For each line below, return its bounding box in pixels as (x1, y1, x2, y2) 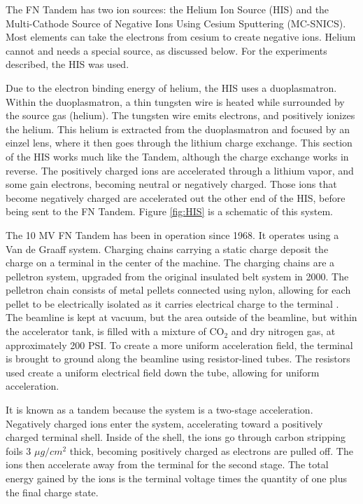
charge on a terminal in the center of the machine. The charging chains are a (6, 255, 335, 270)
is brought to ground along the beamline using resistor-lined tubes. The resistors (6, 351, 350, 366)
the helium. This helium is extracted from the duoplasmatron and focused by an (6, 121, 350, 136)
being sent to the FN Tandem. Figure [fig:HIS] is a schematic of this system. (6, 204, 333, 219)
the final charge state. (6, 484, 99, 499)
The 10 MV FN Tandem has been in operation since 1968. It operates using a (6, 227, 339, 242)
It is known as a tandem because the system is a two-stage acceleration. (6, 402, 313, 417)
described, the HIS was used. (6, 57, 129, 71)
